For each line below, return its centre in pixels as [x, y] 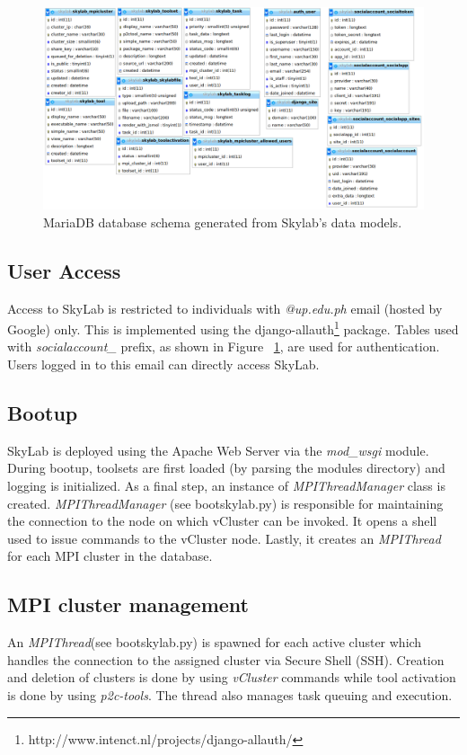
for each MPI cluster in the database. [110, 556]
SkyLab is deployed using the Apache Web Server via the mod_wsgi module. [218, 450]
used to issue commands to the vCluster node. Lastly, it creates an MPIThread [224, 538]
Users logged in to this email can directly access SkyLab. [163, 364]
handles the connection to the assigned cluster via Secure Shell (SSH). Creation [226, 659]
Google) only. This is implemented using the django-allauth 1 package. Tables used [233, 328]
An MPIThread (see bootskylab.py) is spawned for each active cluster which [215, 642]
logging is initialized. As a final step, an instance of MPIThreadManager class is [226, 486]
